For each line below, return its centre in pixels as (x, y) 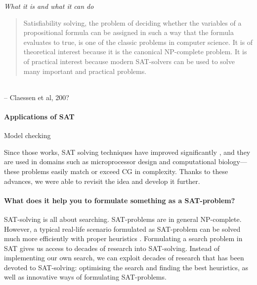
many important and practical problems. (85, 71)
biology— (233, 161)
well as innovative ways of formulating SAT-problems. (85, 277)
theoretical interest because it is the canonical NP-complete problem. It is (135, 52)
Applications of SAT (39, 116)
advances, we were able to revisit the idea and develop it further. (102, 181)
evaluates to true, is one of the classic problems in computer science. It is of (138, 42)
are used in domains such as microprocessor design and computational (110, 161)
